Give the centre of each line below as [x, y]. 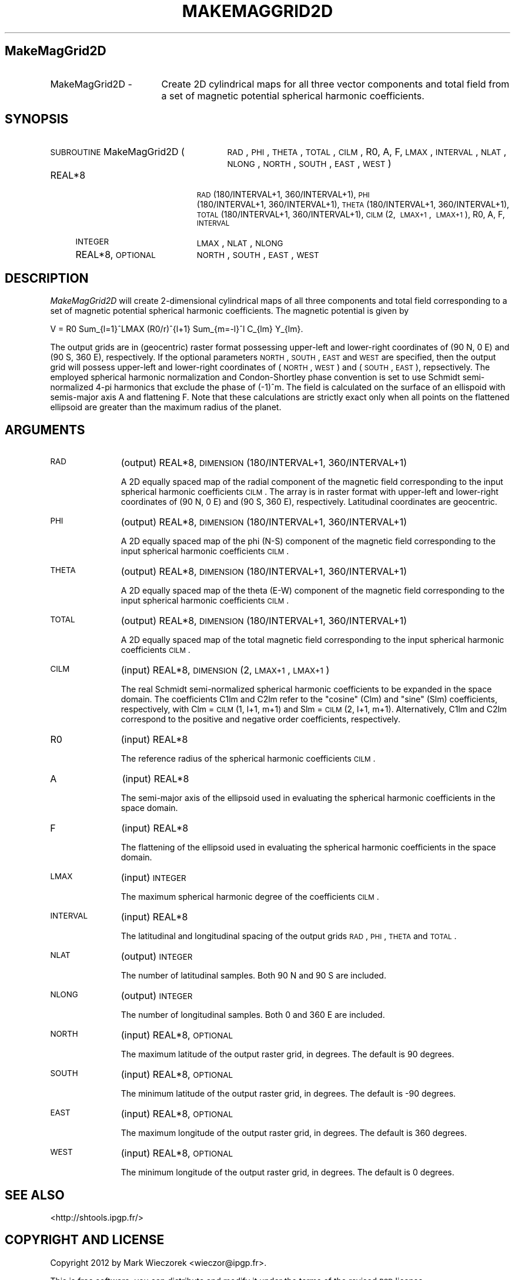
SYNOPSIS [37, 119]
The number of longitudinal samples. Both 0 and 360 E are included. [253, 1015]
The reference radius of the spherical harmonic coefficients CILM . [248, 759]
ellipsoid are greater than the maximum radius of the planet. [166, 407]
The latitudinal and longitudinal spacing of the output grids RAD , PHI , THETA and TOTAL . [289, 936]
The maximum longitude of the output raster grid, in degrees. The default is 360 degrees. [294, 1133]
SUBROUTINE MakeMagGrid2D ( [117, 152]
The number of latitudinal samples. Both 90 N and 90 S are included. [253, 976]
